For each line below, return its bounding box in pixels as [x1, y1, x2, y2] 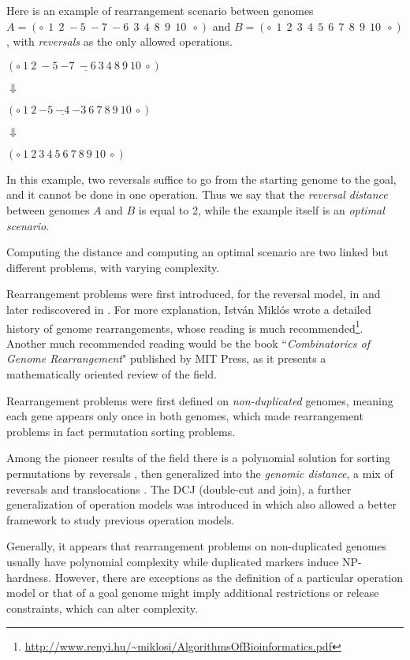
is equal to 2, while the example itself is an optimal [138, 201, 385, 218]
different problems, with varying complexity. [6, 259, 220, 275]
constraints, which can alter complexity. [6, 599, 198, 616]
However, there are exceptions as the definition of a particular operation [54, 569, 404, 585]
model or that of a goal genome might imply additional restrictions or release [6, 584, 379, 601]
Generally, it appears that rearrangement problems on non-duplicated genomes [6, 538, 387, 554]
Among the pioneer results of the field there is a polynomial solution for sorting [6, 449, 391, 466]
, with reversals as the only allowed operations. [6, 33, 233, 50]
